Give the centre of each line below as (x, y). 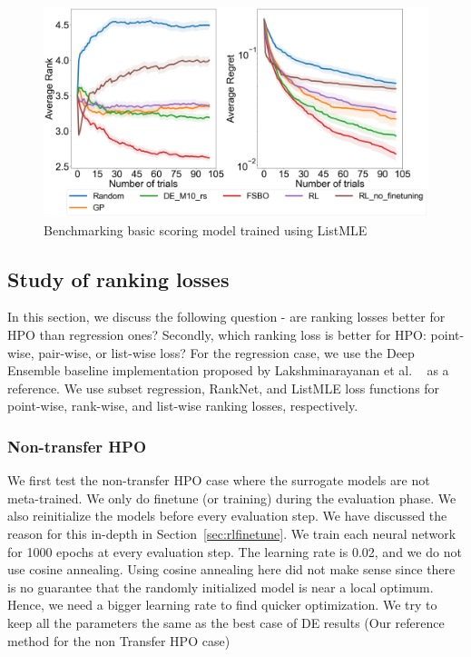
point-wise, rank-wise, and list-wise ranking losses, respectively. (183, 406)
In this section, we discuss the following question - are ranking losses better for (226, 317)
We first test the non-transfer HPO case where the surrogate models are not (219, 480)
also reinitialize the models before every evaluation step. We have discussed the (227, 516)
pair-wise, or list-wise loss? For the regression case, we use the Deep (226, 352)
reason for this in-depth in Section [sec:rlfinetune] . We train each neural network (232, 533)
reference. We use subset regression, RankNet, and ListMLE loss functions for (224, 388)
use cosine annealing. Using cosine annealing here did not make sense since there (231, 569)
